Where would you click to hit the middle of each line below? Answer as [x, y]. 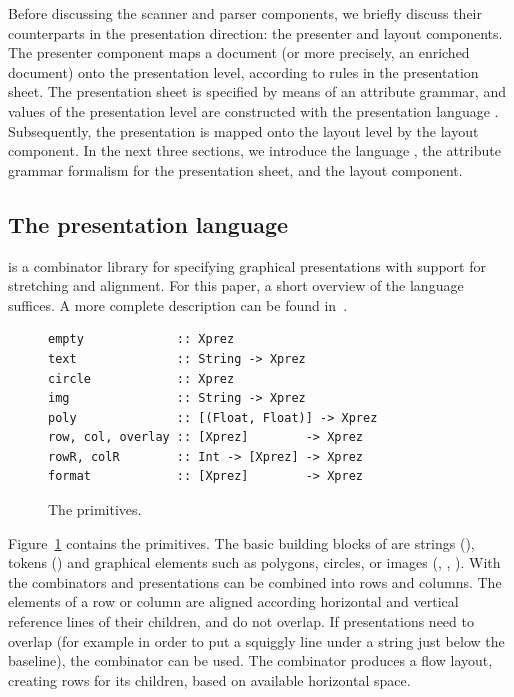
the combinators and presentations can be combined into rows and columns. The [255, 581]
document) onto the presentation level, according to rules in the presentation [243, 71]
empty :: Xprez [141, 339]
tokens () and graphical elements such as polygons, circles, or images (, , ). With [254, 562]
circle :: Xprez [141, 378]
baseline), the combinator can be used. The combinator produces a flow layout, [250, 660]
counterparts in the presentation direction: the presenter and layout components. [255, 32]
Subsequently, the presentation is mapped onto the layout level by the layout [243, 130]
